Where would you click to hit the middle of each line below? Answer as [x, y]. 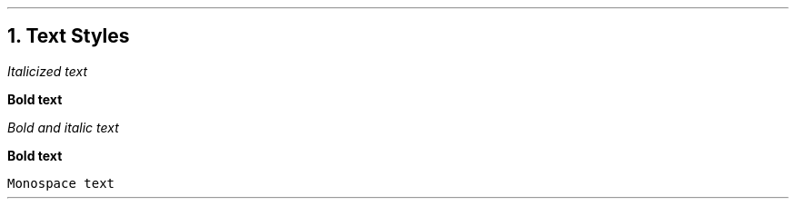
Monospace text [61, 183]
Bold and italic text [63, 127]
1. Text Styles [69, 36]
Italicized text [48, 71]
